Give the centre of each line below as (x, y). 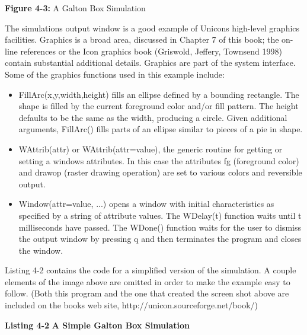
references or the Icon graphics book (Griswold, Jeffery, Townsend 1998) (151, 51)
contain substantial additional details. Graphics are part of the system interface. (150, 63)
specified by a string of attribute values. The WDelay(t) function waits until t (160, 215)
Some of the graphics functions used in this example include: (115, 74)
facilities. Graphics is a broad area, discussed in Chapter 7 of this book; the (142, 39)
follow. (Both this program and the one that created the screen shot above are (147, 293)
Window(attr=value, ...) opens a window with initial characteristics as (146, 204)
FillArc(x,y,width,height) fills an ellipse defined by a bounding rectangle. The (159, 94)
